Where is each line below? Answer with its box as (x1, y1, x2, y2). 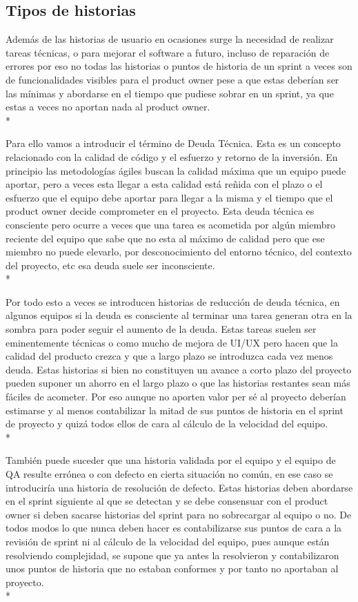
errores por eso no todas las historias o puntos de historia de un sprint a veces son (6, 59, 352, 73)
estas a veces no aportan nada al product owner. (6, 99, 210, 114)
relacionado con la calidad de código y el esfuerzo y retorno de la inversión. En (6, 149, 338, 164)
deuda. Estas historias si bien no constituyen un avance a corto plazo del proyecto (6, 362, 352, 376)
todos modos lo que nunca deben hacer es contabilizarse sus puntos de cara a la (6, 521, 342, 535)
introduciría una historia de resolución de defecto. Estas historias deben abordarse (6, 480, 353, 494)
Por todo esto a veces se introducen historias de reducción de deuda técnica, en (6, 294, 340, 309)
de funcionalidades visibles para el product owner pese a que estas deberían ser (6, 72, 339, 86)
